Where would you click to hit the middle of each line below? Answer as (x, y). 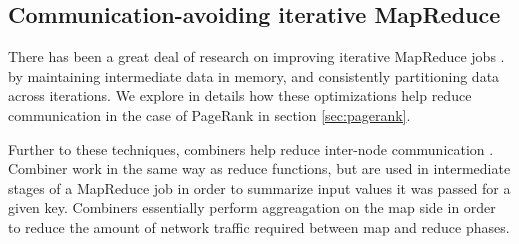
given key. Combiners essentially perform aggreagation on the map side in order (252, 207)
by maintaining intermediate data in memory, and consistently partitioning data (254, 75)
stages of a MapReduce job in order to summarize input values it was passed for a (259, 187)
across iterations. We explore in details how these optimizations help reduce (240, 95)
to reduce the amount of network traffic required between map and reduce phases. (259, 226)
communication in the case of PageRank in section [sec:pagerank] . (209, 114)
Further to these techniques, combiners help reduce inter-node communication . (251, 148)
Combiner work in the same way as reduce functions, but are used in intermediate (259, 168)
